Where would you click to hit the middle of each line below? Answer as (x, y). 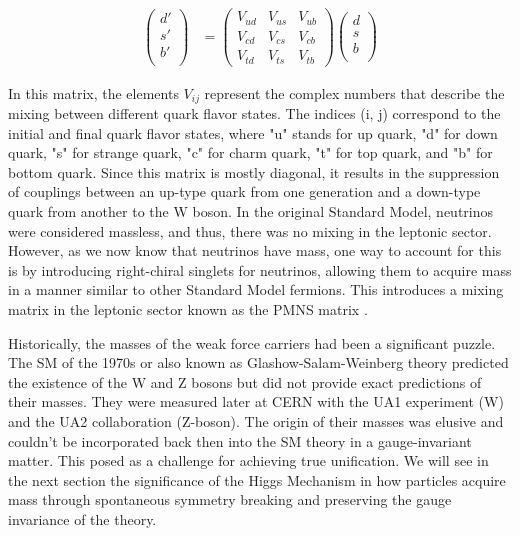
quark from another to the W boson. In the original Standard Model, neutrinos (251, 210)
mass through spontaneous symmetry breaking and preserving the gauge (230, 499)
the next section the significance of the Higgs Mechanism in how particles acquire (257, 479)
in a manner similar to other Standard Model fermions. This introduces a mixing (256, 289)
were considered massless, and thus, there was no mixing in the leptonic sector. (250, 230)
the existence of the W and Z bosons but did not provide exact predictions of (245, 381)
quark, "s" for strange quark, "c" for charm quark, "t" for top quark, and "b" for (250, 152)
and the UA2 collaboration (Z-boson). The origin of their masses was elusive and (256, 420)
